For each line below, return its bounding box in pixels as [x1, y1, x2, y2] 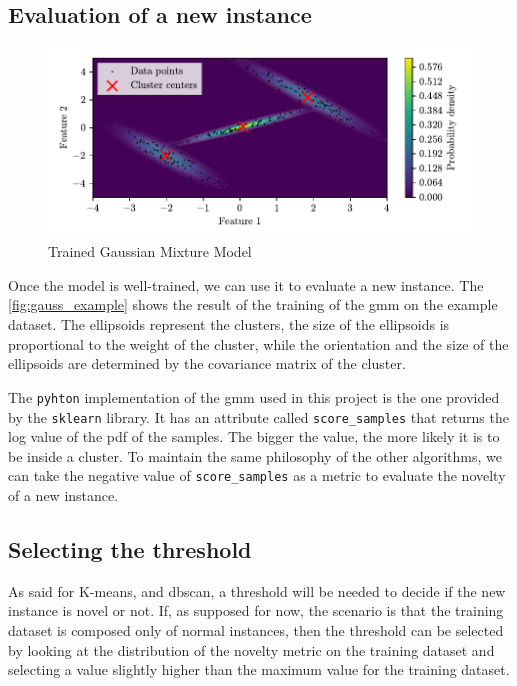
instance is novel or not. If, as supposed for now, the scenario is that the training [8, 600, 504, 621]
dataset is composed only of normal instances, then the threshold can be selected [8, 620, 504, 640]
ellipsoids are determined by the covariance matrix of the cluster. [8, 353, 406, 374]
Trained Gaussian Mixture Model [48, 241, 252, 262]
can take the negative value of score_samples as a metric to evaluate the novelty [8, 465, 506, 486]
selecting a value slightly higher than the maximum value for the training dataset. [8, 659, 510, 680]
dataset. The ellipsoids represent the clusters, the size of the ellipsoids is [8, 314, 450, 335]
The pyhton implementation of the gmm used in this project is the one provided [8, 386, 500, 407]
